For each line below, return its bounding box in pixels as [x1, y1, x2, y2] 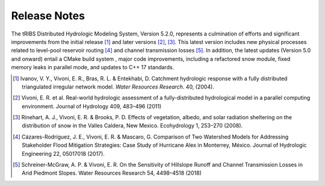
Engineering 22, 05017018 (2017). [22, 150, 105, 157]
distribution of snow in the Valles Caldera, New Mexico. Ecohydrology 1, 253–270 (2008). [22, 122, 243, 129]
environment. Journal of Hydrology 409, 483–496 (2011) [22, 102, 162, 110]
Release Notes [11, 9, 85, 22]
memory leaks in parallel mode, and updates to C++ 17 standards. [11, 64, 175, 71]
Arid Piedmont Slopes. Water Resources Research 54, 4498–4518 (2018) [22, 169, 202, 177]
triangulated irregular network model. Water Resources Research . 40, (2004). [22, 83, 215, 90]
